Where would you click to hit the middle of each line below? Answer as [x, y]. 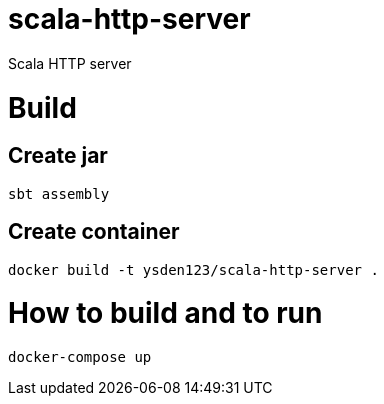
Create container [94, 232]
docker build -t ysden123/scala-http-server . [193, 269]
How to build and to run [165, 313]
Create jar [58, 156]
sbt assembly [59, 193]
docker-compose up [80, 357]
